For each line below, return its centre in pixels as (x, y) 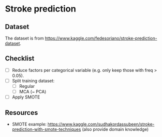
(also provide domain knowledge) (115, 129)
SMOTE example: (29, 124)
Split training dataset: (33, 81)
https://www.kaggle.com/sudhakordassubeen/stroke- (101, 124)
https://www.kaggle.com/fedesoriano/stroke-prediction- (101, 38)
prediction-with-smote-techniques (46, 129)
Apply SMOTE (26, 97)
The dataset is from (25, 38)
